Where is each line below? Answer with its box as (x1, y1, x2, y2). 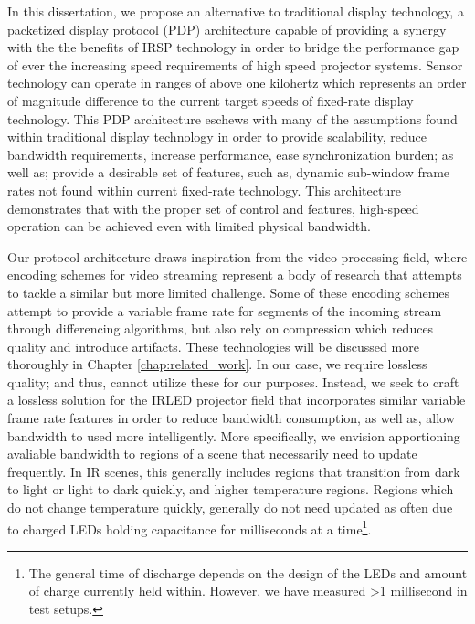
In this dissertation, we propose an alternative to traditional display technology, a (7, 2, 464, 20)
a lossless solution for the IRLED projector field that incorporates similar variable (7, 390, 466, 409)
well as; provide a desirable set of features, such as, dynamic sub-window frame (7, 163, 450, 182)
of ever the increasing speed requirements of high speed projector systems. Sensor (7, 55, 463, 74)
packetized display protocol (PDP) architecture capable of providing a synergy (7, 19, 447, 38)
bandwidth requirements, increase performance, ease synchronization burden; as (7, 144, 454, 164)
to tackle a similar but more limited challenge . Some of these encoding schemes (7, 282, 450, 301)
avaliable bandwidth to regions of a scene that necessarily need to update (7, 444, 417, 463)
